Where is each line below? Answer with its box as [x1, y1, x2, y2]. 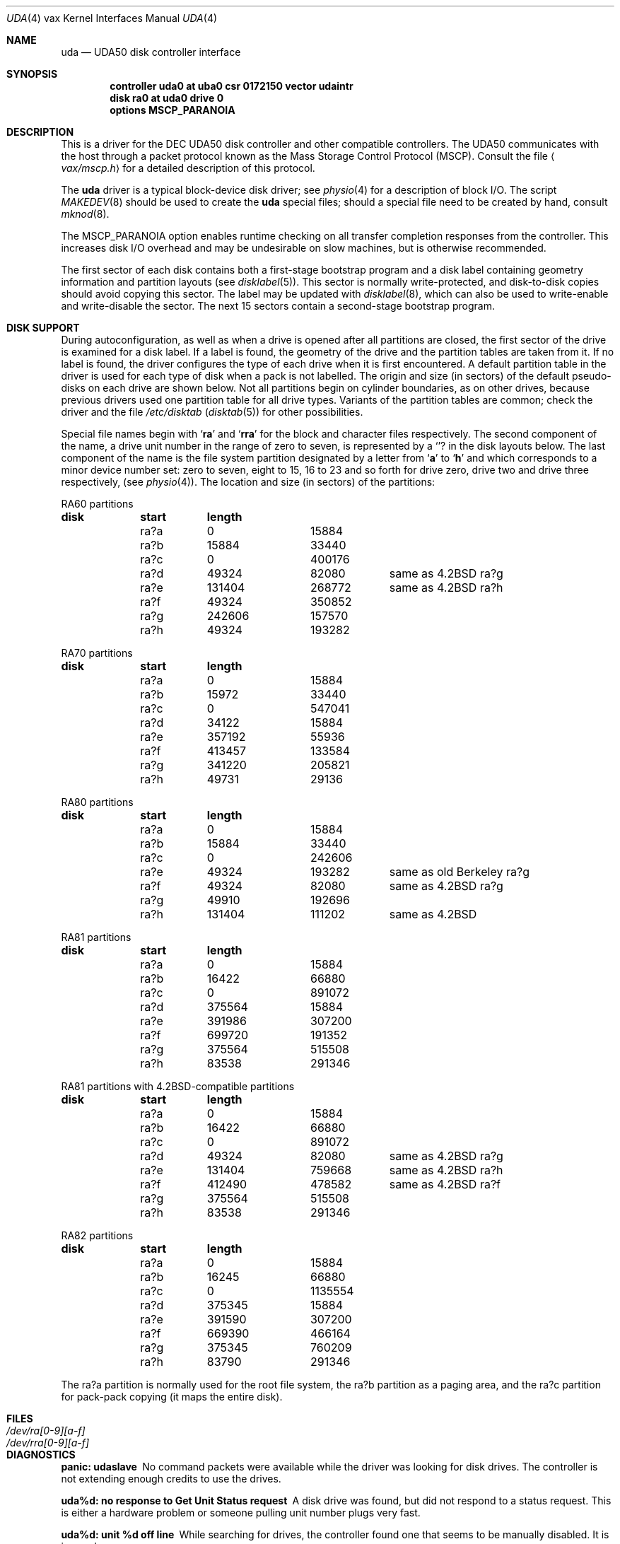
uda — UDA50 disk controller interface [61, 46, 241, 58]
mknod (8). [61, 208, 110, 220]
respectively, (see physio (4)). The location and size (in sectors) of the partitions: [61, 476, 435, 488]
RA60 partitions [61, 498, 134, 510]
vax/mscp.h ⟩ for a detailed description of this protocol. [61, 162, 315, 174]
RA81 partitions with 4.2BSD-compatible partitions [61, 1080, 295, 1092]
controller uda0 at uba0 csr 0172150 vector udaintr [110, 80, 353, 92]
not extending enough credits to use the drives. [61, 1473, 281, 1485]
